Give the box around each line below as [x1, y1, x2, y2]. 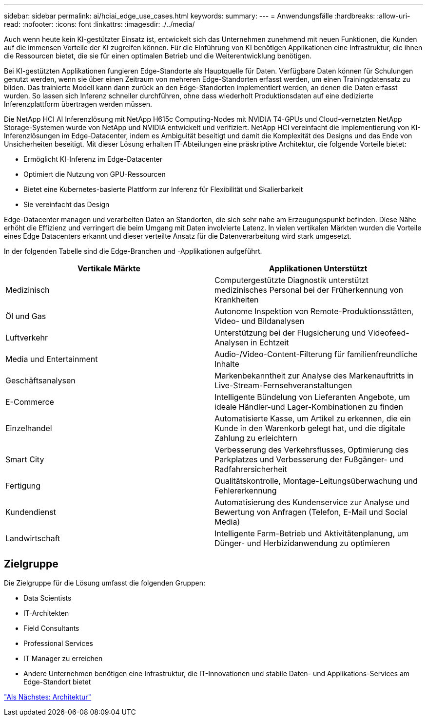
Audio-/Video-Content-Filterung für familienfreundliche [214, 349, 418, 359]
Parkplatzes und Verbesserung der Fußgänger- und [214, 455, 404, 464]
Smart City [5, 455, 44, 464]
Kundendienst [5, 507, 56, 517]
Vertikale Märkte [77, 264, 141, 273]
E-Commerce [5, 397, 54, 407]
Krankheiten [214, 295, 259, 304]
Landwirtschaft [5, 533, 60, 543]
